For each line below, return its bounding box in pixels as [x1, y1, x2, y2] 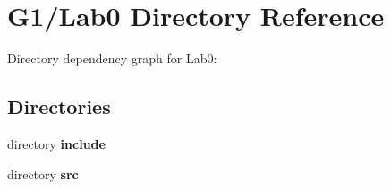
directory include [7, 134, 106, 152]
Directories [7, 93, 111, 120]
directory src [7, 164, 79, 183]
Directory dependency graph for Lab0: [7, 49, 217, 68]
